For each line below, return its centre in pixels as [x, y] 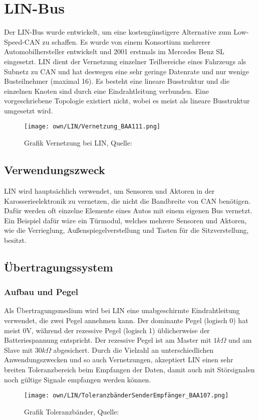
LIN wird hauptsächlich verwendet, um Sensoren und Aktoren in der [109, 190]
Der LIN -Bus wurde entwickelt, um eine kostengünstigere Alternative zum [118, 32]
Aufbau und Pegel [41, 292]
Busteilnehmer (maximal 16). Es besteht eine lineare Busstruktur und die [117, 81]
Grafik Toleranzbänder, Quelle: [72, 411]
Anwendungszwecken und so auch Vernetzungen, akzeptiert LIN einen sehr [119, 360]
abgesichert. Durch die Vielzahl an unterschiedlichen [134, 349]
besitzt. [15, 240]
